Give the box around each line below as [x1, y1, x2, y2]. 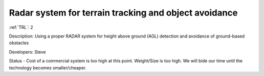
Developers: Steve [9, 49, 46, 55]
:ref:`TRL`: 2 [9, 24, 33, 30]
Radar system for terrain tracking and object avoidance [9, 7, 238, 18]
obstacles [9, 40, 29, 46]
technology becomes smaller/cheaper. [9, 65, 87, 71]
